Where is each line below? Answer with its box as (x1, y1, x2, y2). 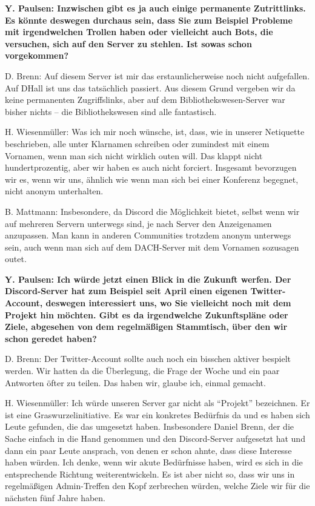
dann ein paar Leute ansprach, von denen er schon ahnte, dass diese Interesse (5, 444, 292, 456)
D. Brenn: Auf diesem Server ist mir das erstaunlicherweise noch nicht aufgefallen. (5, 69, 310, 82)
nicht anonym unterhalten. (5, 185, 104, 197)
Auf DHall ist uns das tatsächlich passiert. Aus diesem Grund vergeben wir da (5, 81, 296, 94)
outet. (5, 252, 27, 265)
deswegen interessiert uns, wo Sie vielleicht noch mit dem (45, 297, 291, 309)
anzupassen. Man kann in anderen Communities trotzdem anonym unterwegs (5, 229, 291, 241)
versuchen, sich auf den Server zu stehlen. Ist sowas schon (5, 37, 252, 50)
